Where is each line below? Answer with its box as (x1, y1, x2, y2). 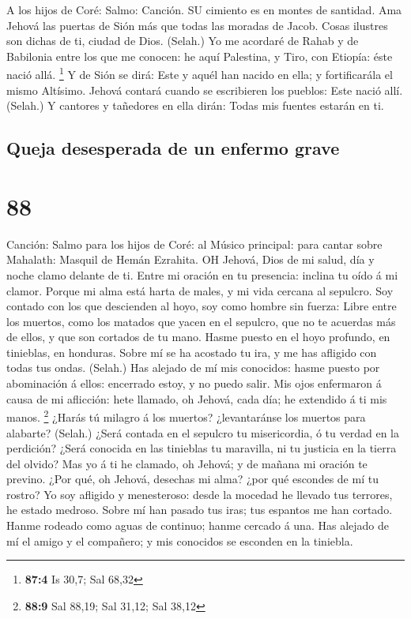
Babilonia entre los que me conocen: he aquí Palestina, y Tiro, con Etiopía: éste (6, 47, 393, 64)
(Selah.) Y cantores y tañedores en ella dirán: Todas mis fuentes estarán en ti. (6, 97, 384, 114)
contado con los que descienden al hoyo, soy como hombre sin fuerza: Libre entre (6, 298, 397, 314)
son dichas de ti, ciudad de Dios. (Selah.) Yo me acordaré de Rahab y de (6, 32, 359, 49)
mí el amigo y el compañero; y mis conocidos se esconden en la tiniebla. (6, 532, 353, 549)
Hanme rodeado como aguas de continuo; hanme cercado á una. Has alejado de (6, 517, 389, 534)
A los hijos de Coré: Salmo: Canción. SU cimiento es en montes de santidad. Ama (6, 2, 402, 17)
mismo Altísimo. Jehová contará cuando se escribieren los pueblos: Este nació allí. (6, 81, 403, 98)
